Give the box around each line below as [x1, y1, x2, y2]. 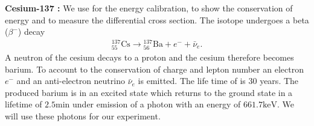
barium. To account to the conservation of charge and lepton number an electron [5, 62, 304, 75]
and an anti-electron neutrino [16, 74, 125, 87]
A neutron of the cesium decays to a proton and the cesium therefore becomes [5, 51, 294, 64]
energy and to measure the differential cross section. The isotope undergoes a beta [5, 13, 309, 26]
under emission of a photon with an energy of [72, 98, 241, 110]
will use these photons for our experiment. [5, 110, 161, 122]
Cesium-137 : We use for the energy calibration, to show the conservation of [5, 2, 293, 14]
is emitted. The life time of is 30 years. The [138, 74, 299, 87]
